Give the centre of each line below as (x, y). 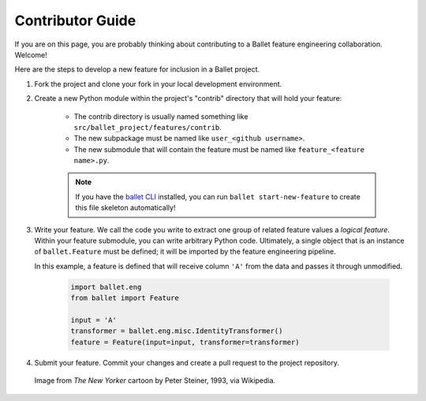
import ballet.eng (106, 287)
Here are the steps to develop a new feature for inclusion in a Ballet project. (137, 69)
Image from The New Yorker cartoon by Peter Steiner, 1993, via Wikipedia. (155, 381)
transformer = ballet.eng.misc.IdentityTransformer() (177, 331)
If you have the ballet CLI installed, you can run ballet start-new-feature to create (218, 196)
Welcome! (31, 54)
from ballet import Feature (125, 298)
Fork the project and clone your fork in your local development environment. (158, 84)
